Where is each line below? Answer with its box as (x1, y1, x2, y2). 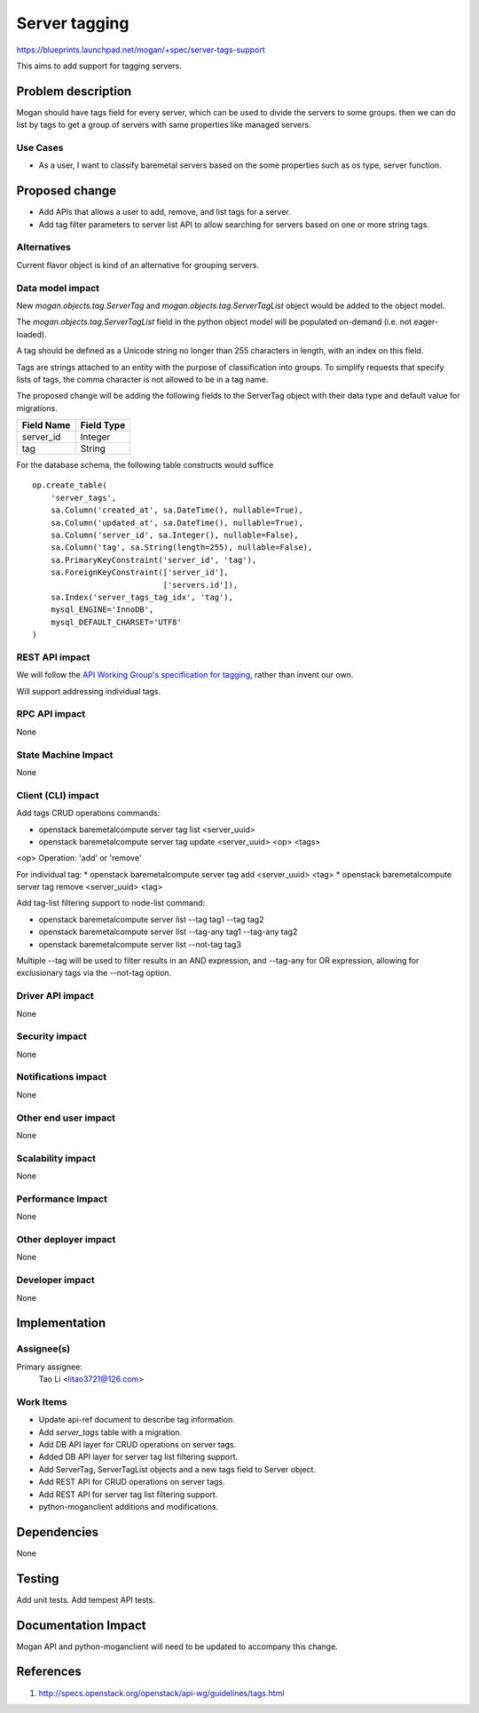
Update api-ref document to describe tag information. (38, 1415, 235, 1425)
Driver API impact (16, 990, 95, 1003)
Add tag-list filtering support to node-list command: (16, 898, 206, 908)
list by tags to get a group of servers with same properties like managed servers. (16, 120, 311, 131)
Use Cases (16, 142, 64, 154)
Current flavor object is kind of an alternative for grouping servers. (16, 259, 259, 270)
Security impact (16, 1030, 88, 1043)
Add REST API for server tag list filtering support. (38, 1488, 218, 1500)
